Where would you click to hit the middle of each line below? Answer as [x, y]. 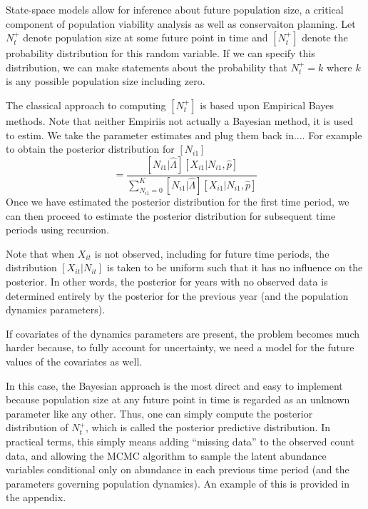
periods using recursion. [58, 230]
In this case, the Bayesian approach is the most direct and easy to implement [174, 385]
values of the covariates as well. [74, 361]
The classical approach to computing [86, 105]
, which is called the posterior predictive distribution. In [208, 427]
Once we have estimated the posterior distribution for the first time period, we [178, 202]
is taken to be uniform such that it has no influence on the [235, 267]
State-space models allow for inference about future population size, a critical [175, 9]
